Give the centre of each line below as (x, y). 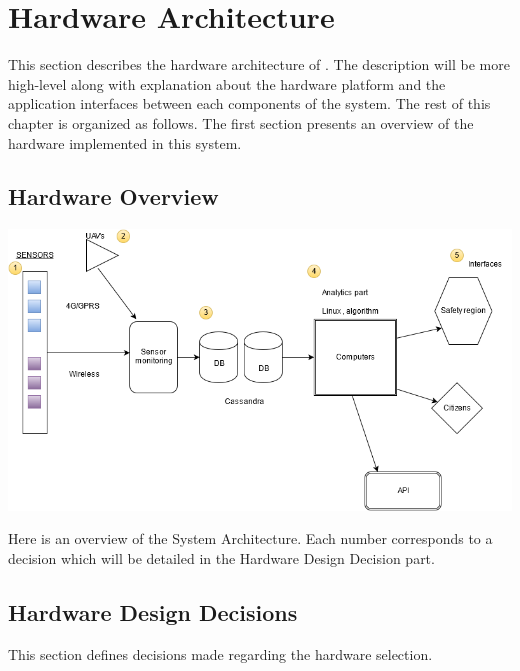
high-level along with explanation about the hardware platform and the (227, 83)
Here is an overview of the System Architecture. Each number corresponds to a (250, 538)
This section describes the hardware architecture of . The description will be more (259, 64)
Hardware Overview (113, 196)
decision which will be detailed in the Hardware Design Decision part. (221, 558)
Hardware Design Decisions (153, 612)
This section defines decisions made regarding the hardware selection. (220, 653)
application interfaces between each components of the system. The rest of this (249, 103)
